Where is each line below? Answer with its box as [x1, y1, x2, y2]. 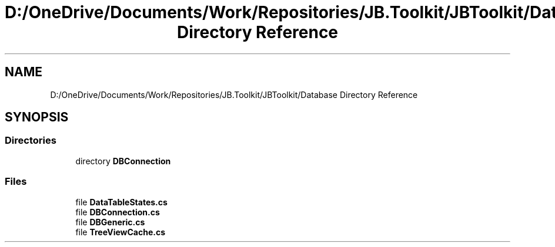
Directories [5, 134, 56, 147]
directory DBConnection [75, 155, 171, 166]
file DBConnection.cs [75, 207, 160, 217]
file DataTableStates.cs [75, 197, 168, 207]
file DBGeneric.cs [75, 216, 145, 227]
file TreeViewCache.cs [75, 226, 166, 237]
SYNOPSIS [5, 110, 69, 125]
